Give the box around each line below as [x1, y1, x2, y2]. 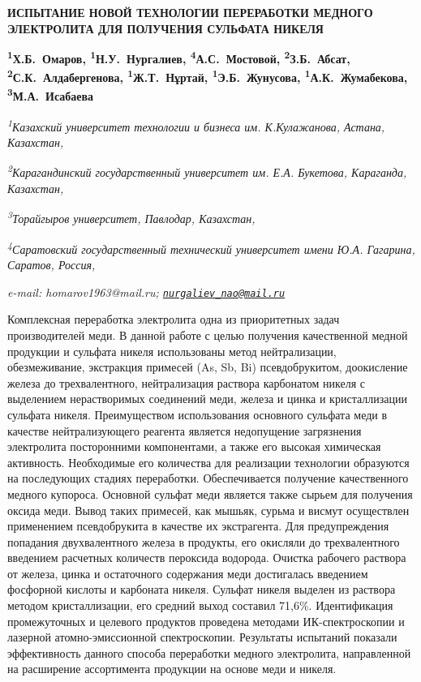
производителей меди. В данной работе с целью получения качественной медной [7, 326, 408, 343]
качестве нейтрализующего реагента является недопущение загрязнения [7, 422, 362, 439]
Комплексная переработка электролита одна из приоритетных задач [7, 311, 340, 328]
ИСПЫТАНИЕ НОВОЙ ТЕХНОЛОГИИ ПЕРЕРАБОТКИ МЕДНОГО [7, 4, 373, 20]
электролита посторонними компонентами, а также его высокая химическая [7, 438, 381, 455]
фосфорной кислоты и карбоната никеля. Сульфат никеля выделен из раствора [7, 581, 396, 598]
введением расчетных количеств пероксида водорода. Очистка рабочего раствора [7, 549, 406, 566]
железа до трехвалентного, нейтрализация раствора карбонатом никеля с [7, 374, 366, 391]
